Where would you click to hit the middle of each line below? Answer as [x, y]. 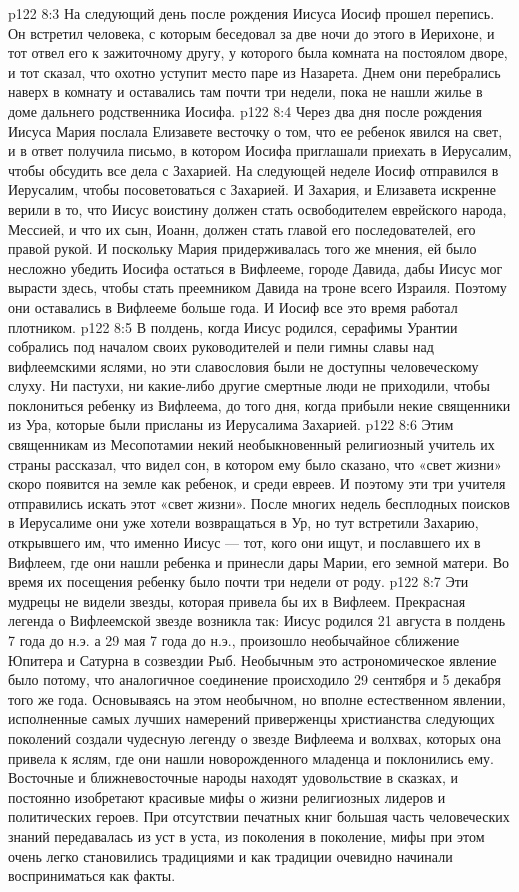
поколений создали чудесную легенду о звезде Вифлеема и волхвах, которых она [255, 737]
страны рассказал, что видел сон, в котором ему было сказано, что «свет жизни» [255, 463]
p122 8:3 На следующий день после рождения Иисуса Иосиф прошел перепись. [251, 13]
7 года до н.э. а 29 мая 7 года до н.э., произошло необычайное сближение [234, 640]
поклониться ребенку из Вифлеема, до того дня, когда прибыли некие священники [259, 404]
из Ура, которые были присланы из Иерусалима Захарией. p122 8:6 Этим [231, 424]
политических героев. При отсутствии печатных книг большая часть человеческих [259, 816]
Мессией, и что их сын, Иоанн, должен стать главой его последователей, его [242, 228]
